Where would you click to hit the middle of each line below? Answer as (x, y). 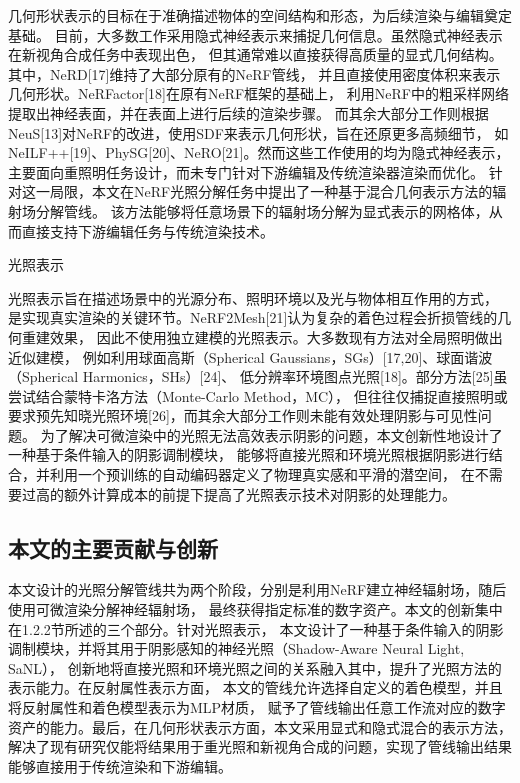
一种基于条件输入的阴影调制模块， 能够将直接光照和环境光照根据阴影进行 (248, 454)
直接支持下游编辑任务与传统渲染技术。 (147, 230)
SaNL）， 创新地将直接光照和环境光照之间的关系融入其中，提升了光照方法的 (255, 667)
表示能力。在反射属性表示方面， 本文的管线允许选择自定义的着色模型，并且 (255, 687)
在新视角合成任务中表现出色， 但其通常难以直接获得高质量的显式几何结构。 (255, 54)
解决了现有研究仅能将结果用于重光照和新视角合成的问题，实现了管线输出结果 (260, 746)
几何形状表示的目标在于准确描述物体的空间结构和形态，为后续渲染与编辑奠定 (260, 15)
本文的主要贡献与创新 (113, 547)
